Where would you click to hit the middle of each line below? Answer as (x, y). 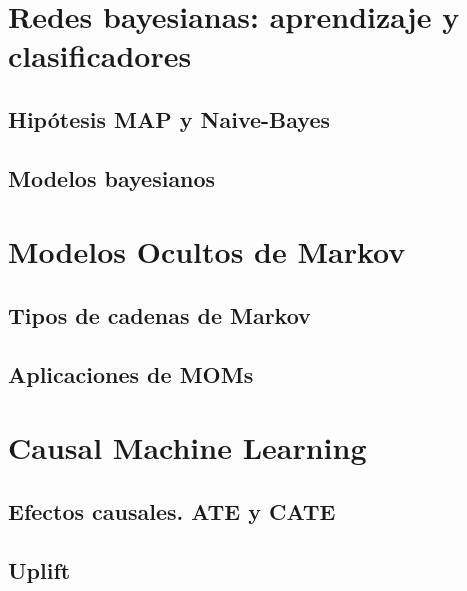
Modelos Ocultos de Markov (207, 251)
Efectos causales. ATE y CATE (172, 510)
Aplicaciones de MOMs (131, 373)
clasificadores (100, 55)
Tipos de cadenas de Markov (159, 314)
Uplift (39, 569)
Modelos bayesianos (112, 177)
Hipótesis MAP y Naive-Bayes (169, 118)
